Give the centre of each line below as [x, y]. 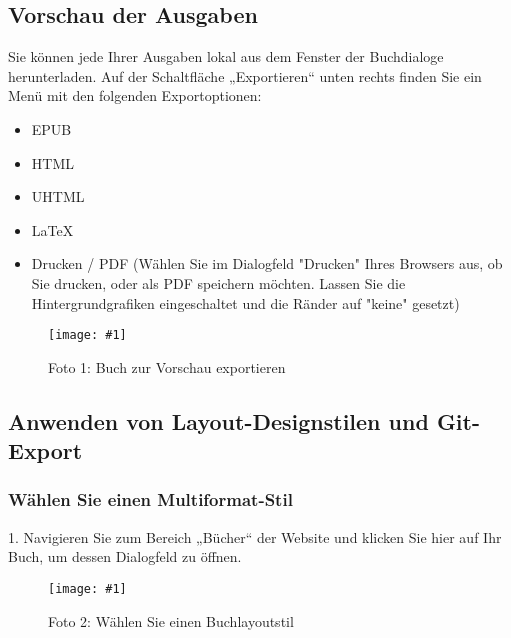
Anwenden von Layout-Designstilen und [218, 420]
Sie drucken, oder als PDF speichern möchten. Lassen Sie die [218, 282]
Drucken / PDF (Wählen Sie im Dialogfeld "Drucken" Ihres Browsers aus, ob [267, 263]
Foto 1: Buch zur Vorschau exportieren [167, 366]
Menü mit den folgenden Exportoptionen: [135, 95]
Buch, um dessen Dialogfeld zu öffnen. [125, 556]
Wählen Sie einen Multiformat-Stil [150, 499]
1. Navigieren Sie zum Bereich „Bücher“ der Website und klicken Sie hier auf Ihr [255, 536]
